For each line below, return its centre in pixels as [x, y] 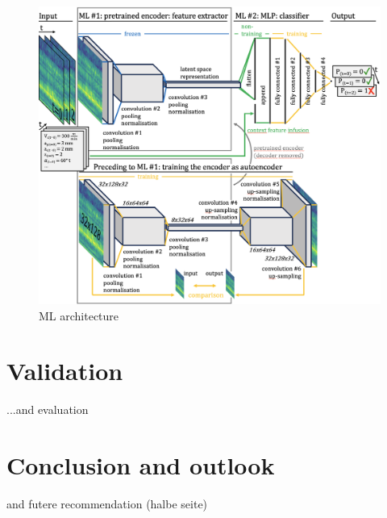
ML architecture [79, 315]
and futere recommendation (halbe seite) [107, 503]
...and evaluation [48, 409]
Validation [65, 371]
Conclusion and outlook [141, 465]
